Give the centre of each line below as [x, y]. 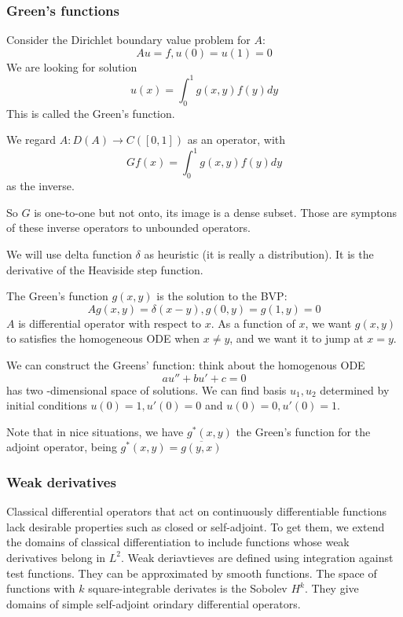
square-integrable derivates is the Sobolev [188, 588]
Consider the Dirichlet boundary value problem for [128, 40]
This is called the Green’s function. [91, 113]
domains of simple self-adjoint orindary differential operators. [154, 603]
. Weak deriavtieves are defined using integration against [257, 557]
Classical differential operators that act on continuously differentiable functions [196, 511]
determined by [355, 389]
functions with [41, 588]
